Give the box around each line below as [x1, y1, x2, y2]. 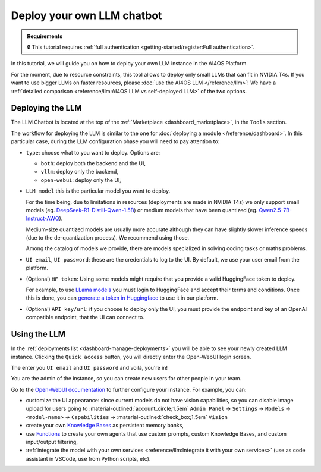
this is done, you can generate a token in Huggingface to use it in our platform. [26, 294, 218, 301]
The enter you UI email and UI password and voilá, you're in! [11, 364, 168, 371]
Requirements [27, 33, 63, 40]
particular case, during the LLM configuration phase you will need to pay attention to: [11, 138, 220, 145]
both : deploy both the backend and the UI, [40, 159, 146, 166]
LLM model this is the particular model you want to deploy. [26, 187, 171, 194]
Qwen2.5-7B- [259, 206, 292, 213]
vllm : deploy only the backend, [40, 168, 119, 175]
